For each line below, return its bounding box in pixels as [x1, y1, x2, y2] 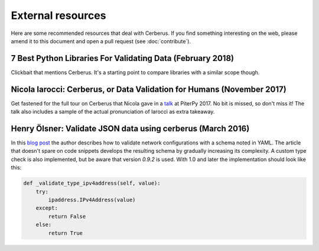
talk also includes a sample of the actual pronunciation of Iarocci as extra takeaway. [11, 108, 215, 115]
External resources [11, 9, 106, 22]
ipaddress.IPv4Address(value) [48, 196, 136, 203]
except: [35, 205, 58, 211]
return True [48, 230, 83, 236]
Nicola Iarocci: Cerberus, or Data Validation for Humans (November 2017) [11, 84, 287, 94]
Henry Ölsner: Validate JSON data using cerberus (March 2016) [11, 123, 250, 133]
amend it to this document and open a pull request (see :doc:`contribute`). [11, 37, 191, 44]
